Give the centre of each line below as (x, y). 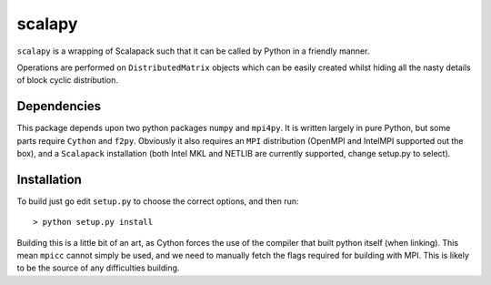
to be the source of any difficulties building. (98, 268)
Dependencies (59, 106)
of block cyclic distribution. (67, 80)
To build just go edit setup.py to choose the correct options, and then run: (158, 201)
